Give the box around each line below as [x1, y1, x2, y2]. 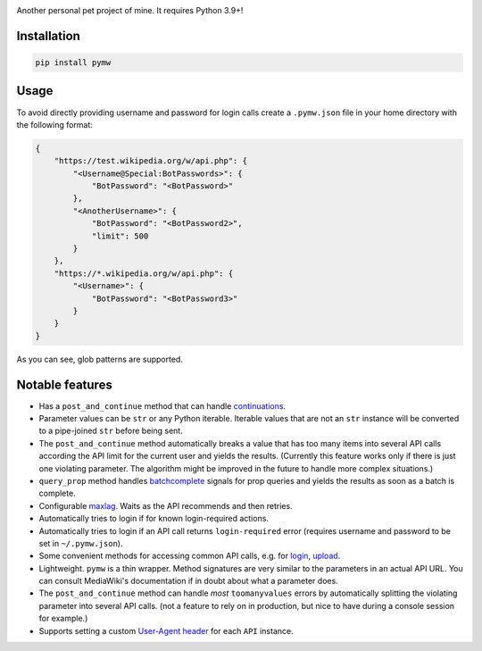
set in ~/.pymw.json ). [38, 538, 123, 548]
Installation [16, 28, 80, 44]
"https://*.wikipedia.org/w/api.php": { [54, 268, 234, 279]
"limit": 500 [91, 230, 149, 241]
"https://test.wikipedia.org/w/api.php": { [54, 156, 247, 166]
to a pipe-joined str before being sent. [38, 425, 183, 437]
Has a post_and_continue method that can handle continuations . [38, 400, 286, 411]
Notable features [16, 377, 113, 392]
